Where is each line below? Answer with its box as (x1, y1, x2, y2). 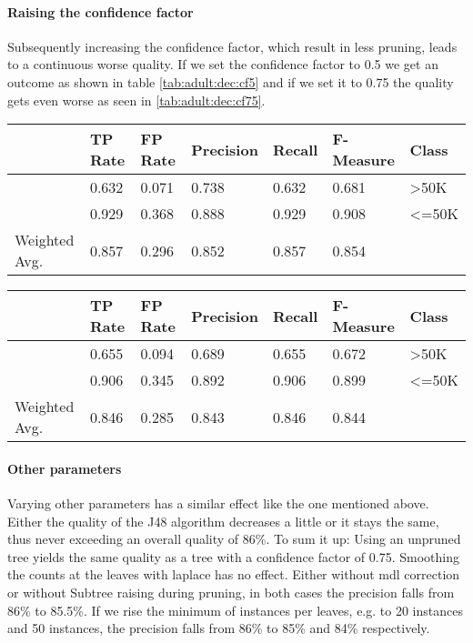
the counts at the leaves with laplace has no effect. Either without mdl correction (7, 565, 460, 584)
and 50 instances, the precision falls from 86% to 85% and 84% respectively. (7, 618, 430, 638)
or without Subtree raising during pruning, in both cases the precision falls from (7, 582, 455, 601)
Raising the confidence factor (7, 2, 194, 21)
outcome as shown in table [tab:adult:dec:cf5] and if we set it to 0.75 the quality (7, 72, 454, 91)
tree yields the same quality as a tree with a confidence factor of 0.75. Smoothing (7, 547, 459, 566)
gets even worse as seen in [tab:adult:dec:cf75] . (7, 90, 266, 109)
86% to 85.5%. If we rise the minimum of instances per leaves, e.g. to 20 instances (7, 600, 463, 619)
